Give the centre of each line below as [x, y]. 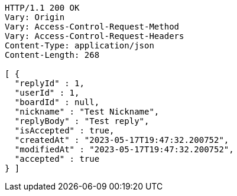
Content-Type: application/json [79, 45]
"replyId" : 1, [49, 83]
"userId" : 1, [47, 93]
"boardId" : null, [57, 102]
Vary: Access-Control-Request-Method [92, 27]
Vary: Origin [35, 17]
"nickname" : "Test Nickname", [87, 112]
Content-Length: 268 [52, 55]
